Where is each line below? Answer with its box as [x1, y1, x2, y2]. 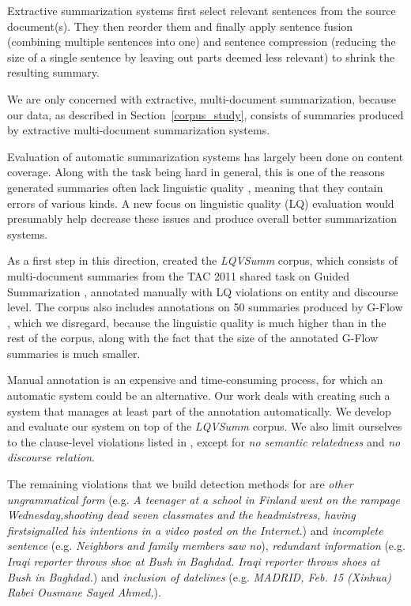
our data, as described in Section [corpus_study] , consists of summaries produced [7, 106, 404, 122]
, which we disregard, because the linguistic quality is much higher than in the [7, 314, 386, 330]
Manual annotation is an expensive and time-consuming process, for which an [7, 371, 383, 388]
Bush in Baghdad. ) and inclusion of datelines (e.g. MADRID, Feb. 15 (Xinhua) [7, 568, 391, 585]
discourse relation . [7, 449, 95, 465]
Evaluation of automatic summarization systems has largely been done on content [7, 148, 404, 164]
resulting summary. [7, 64, 100, 81]
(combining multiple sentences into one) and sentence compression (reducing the [7, 33, 396, 50]
